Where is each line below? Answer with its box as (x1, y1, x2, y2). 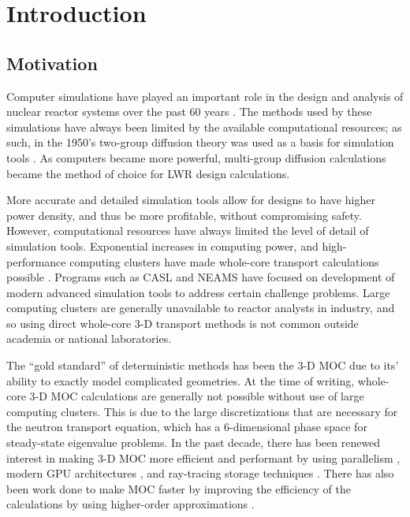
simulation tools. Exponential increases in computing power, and (6, 237, 319, 254)
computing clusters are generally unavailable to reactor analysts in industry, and (6, 299, 395, 316)
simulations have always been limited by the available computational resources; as (6, 118, 402, 135)
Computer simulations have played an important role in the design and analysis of (6, 87, 404, 104)
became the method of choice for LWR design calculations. (6, 165, 290, 181)
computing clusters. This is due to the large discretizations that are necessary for (6, 403, 398, 419)
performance (6, 253, 66, 270)
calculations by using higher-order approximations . (6, 496, 255, 512)
